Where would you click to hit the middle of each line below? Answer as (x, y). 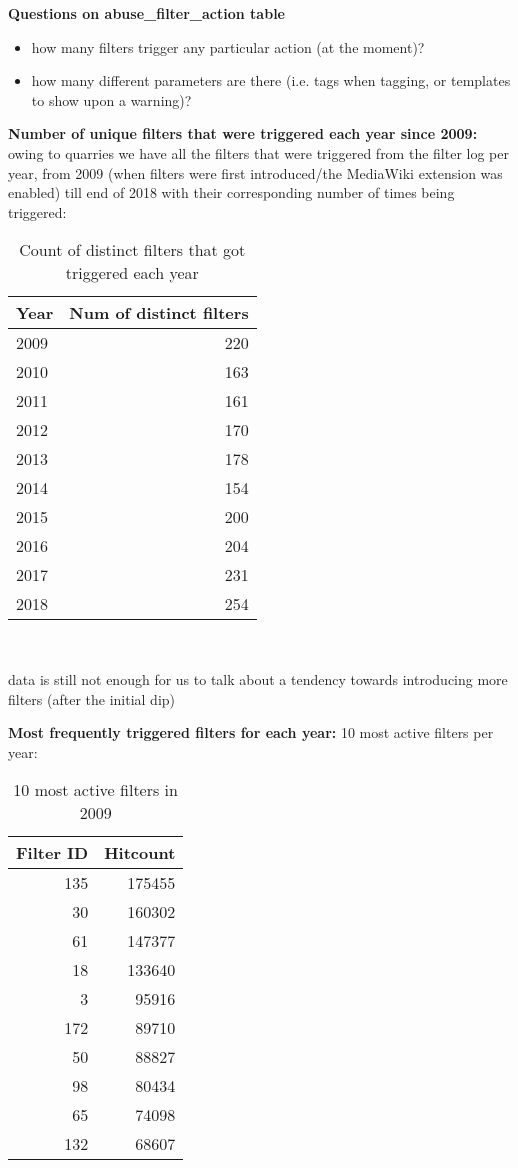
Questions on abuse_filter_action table (146, 13)
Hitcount (140, 853)
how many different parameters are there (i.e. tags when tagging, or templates (271, 80)
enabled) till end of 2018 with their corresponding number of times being (231, 192)
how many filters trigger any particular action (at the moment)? (228, 46)
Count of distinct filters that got (132, 250)
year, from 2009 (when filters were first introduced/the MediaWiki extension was (255, 172)
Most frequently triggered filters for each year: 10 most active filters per (251, 732)
